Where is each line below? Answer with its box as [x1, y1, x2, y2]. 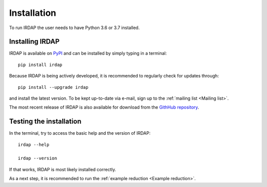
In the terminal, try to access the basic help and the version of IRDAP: [9, 130, 151, 136]
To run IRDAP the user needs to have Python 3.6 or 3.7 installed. [9, 25, 140, 31]
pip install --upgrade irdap [18, 84, 89, 90]
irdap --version [18, 155, 57, 161]
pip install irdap [18, 62, 63, 68]
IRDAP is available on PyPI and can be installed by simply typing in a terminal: [9, 50, 167, 56]
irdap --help [18, 142, 49, 148]
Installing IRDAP [9, 37, 60, 46]
